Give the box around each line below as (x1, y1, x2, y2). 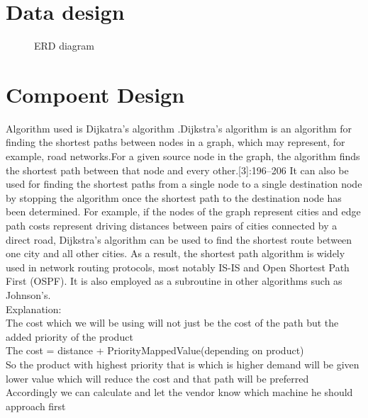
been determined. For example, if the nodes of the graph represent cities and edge (6, 204, 361, 219)
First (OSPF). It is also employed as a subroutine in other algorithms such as (6, 273, 342, 288)
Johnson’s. (6, 287, 51, 302)
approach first (6, 398, 66, 413)
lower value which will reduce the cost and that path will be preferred (6, 371, 309, 385)
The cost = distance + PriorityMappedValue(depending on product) (6, 343, 304, 358)
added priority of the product (6, 329, 133, 344)
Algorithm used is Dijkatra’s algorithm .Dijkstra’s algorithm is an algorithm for (6, 120, 352, 135)
